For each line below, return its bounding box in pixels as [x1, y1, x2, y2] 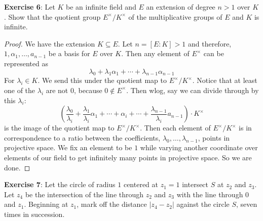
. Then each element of [140, 122, 211, 133]
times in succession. [4, 208, 65, 219]
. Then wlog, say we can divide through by [126, 84, 259, 95]
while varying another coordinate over [140, 142, 258, 153]
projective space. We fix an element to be [4, 142, 132, 153]
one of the [4, 84, 35, 95]
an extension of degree [146, 2, 215, 12]
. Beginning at [24, 199, 68, 209]
